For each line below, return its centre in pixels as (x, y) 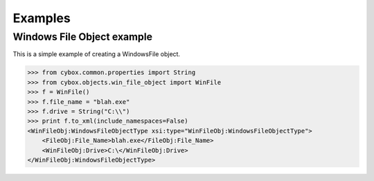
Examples (42, 18)
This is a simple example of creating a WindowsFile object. (96, 54)
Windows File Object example (82, 37)
